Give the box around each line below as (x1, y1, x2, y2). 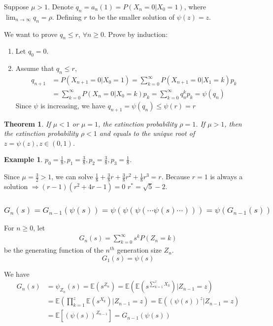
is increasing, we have (40, 100, 105, 110)
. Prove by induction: (104, 29, 168, 39)
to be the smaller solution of (89, 11, 175, 22)
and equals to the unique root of (99, 128, 195, 138)
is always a (210, 171, 243, 182)
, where (184, 1, 206, 11)
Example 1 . (4, 154, 43, 164)
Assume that (15, 63, 54, 73)
